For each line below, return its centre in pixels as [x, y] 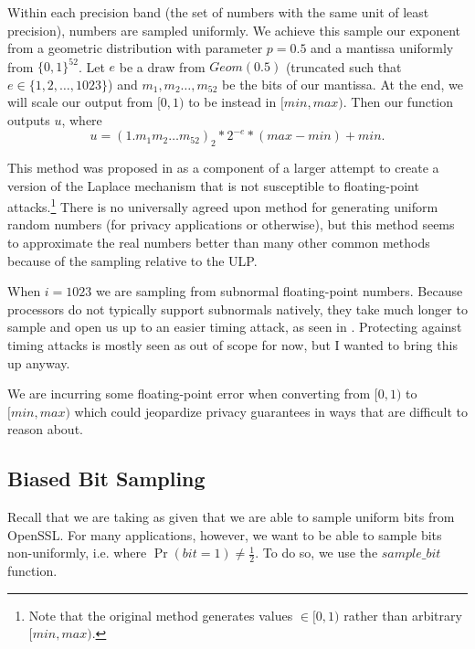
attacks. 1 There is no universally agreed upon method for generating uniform [223, 205]
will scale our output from [80, 102]
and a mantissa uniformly [382, 48]
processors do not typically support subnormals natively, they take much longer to [237, 309]
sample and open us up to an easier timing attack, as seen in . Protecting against [235, 327]
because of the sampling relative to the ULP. [132, 260]
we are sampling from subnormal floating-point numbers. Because [280, 291]
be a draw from [162, 66]
